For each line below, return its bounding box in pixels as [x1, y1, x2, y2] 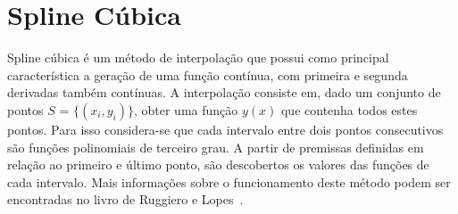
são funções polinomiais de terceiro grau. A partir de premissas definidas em [7, 137, 424, 156]
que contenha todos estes [280, 100, 418, 119]
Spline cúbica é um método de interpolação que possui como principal [7, 48, 389, 67]
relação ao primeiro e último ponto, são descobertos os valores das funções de [7, 155, 429, 174]
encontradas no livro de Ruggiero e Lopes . [7, 190, 244, 209]
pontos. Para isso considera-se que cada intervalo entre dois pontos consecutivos [7, 119, 444, 138]
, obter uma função [133, 100, 238, 119]
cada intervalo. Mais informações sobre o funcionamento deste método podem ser [7, 172, 451, 191]
